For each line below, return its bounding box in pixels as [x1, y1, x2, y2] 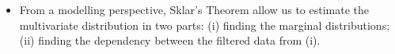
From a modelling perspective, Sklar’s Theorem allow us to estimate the [19, 2, 370, 17]
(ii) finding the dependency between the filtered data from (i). [19, 32, 321, 49]
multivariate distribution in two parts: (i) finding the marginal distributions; [19, 16, 390, 33]
